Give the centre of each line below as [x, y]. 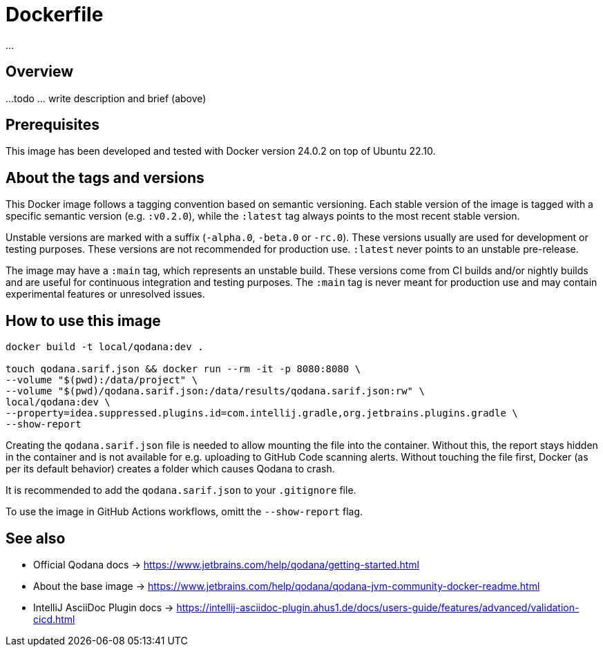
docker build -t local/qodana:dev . [105, 347]
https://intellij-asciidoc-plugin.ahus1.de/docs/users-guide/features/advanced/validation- [378, 607]
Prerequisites [52, 125]
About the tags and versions [105, 178]
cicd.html [54, 619]
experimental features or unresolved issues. [105, 294]
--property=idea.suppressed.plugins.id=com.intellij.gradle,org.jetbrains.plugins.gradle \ [262, 413]
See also [36, 538]
